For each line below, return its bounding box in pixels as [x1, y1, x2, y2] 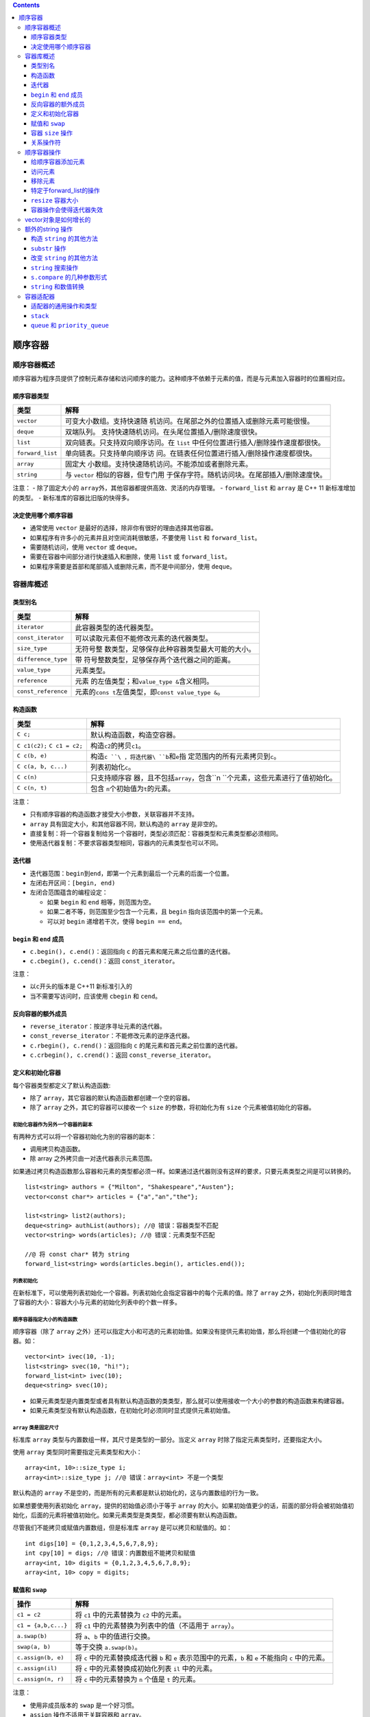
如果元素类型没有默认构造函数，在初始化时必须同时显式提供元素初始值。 [29, 1407, 234, 1415]
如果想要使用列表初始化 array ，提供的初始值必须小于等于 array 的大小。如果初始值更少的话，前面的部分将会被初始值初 [12, 1501, 354, 1510]
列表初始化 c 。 [90, 762, 136, 772]
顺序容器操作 [25, 148, 61, 156]
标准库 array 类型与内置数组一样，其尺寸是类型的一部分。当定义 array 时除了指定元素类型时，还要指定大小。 [12, 1435, 326, 1444]
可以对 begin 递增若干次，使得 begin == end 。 [47, 917, 186, 925]
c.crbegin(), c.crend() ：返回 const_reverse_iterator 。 [29, 1051, 215, 1059]
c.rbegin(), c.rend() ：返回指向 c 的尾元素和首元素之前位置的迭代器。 [29, 1041, 241, 1049]
